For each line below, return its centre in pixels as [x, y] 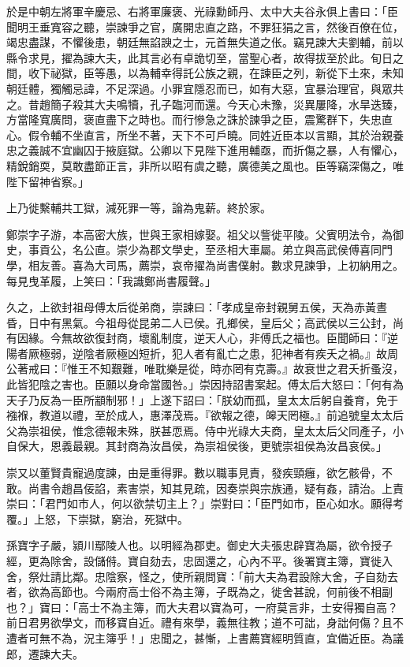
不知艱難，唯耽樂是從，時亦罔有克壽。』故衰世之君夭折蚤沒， [246, 369]
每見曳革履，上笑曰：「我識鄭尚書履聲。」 [111, 280]
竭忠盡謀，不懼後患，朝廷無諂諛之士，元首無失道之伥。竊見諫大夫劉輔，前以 [205, 42]
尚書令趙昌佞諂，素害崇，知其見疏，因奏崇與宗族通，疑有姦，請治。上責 [216, 488]
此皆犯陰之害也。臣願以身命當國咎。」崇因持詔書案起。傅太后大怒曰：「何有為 [205, 384]
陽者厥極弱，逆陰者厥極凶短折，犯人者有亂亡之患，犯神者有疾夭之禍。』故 [197, 353]
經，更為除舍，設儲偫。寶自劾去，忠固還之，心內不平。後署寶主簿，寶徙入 [199, 561]
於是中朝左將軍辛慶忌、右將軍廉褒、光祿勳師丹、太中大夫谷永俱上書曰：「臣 [202, 11]
